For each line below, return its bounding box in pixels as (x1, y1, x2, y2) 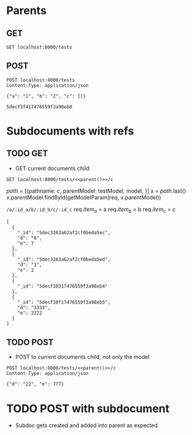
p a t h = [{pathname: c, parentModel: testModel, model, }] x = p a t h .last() (6, 187, 186, 195)
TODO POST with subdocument (6, 401, 170, 415)
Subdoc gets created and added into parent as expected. (15, 422, 160, 429)
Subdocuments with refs (6, 124, 135, 138)
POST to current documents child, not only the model (15, 353, 150, 361)
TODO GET (6, 148, 48, 159)
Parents (6, 4, 47, 18)
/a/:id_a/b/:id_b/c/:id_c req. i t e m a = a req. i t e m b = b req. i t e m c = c (6, 206, 176, 214)
